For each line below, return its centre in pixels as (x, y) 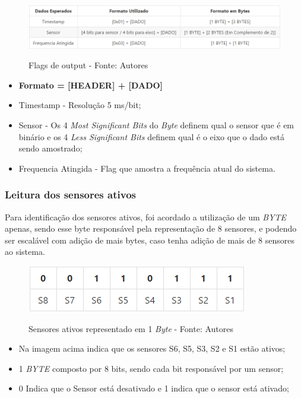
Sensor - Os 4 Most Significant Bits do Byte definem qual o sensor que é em (156, 124)
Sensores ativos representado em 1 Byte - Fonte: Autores (131, 328)
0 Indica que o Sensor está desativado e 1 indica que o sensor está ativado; (154, 388)
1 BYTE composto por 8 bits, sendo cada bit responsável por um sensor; (151, 368)
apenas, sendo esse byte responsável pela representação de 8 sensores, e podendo (151, 228)
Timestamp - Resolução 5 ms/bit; (80, 105)
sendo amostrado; (50, 148)
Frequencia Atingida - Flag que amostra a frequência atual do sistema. (147, 168)
